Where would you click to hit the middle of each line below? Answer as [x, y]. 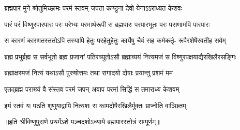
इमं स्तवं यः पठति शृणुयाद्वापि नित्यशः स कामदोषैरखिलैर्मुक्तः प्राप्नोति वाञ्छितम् [95, 105]
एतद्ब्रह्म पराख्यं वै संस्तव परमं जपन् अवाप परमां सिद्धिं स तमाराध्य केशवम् [92, 89]
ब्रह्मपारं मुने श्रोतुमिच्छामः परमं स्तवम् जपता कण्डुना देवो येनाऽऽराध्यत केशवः [93, 8]
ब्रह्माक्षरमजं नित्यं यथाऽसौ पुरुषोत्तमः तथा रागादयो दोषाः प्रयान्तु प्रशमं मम [89, 73]
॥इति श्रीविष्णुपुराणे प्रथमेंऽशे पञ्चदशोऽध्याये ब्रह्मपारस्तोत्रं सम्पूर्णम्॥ [82, 122]
